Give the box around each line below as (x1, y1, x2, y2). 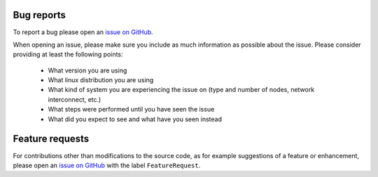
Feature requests (13, 133, 90, 145)
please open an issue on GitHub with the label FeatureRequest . (13, 161, 201, 169)
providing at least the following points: (13, 50, 123, 59)
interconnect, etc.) (48, 95, 101, 104)
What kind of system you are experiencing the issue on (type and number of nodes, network (48, 86, 315, 94)
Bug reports (13, 9, 66, 21)
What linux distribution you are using (48, 76, 154, 84)
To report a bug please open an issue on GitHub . (13, 28, 153, 36)
